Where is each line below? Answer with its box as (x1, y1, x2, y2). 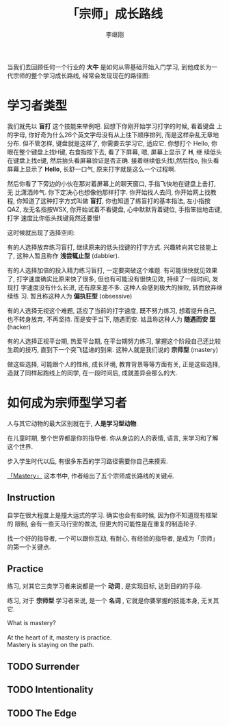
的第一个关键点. (7, 543, 51, 551)
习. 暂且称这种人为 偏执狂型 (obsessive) (20, 292, 133, 300)
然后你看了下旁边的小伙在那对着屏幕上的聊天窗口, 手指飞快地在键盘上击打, (7, 179, 217, 187)
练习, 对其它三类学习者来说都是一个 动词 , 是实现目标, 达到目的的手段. (7, 582, 202, 590)
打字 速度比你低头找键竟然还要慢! (7, 213, 100, 222)
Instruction (7, 492, 55, 504)
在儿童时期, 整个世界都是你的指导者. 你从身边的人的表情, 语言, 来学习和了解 (7, 434, 219, 442)
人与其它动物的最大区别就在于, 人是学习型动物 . (7, 419, 139, 428)
